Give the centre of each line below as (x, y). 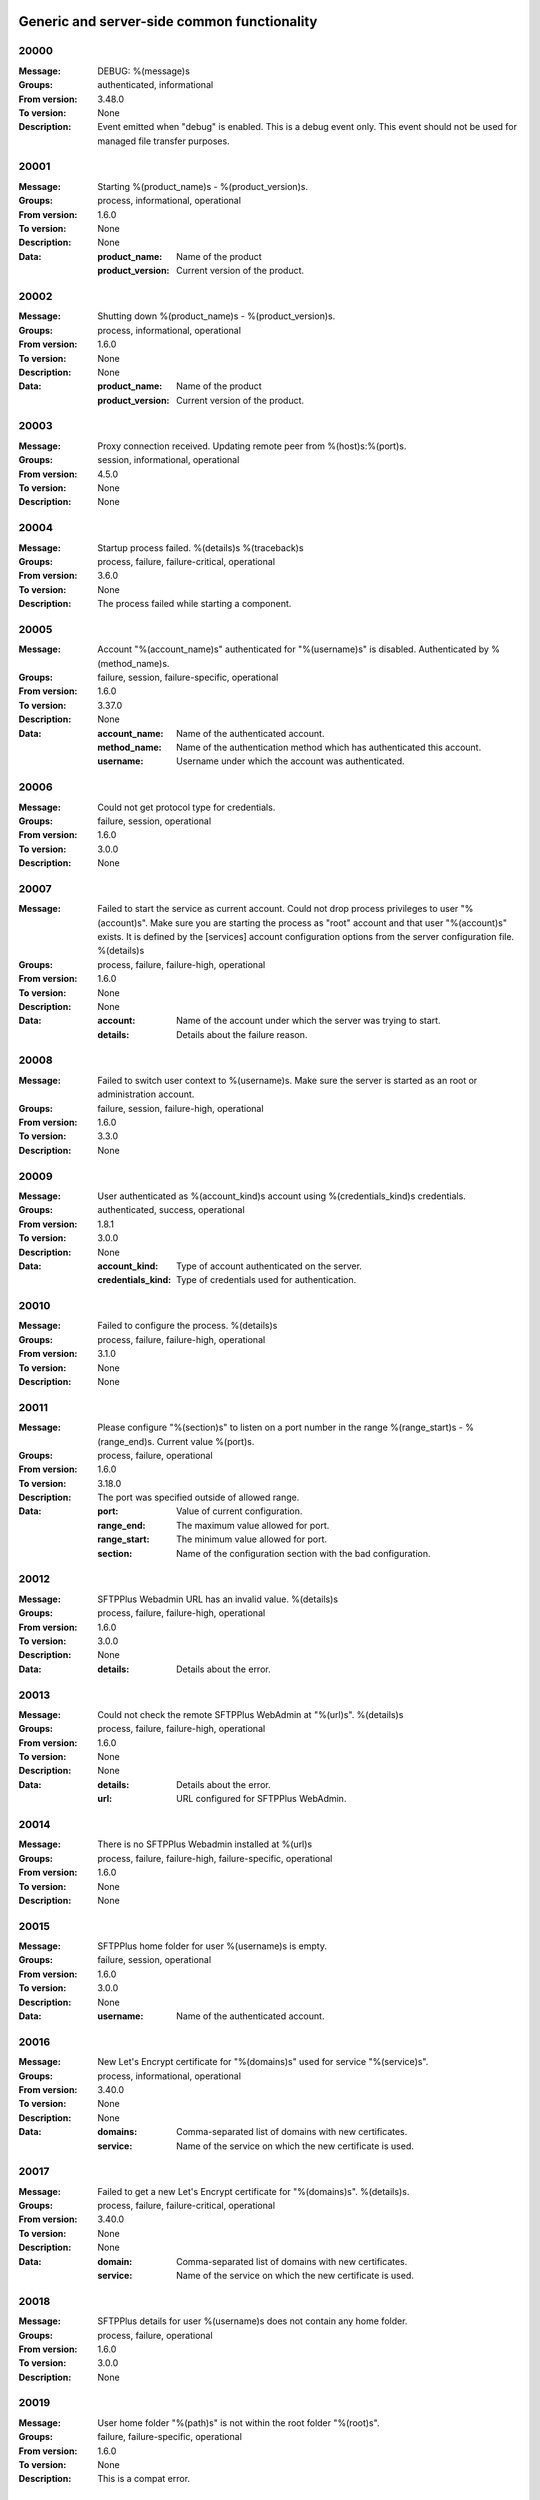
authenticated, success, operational (171, 1210)
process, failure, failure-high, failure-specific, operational (215, 1858)
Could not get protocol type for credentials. (186, 807)
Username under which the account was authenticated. (290, 761)
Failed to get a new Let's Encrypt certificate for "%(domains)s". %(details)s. (253, 2191)
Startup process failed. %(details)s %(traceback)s (200, 547)
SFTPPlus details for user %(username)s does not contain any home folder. (252, 2321)
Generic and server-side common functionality (168, 21)
